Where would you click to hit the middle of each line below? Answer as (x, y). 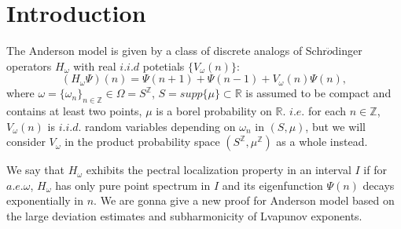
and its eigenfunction (272, 185)
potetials (164, 65)
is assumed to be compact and (318, 93)
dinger (347, 51)
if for (375, 170)
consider (26, 142)
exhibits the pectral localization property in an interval (219, 170)
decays (379, 185)
